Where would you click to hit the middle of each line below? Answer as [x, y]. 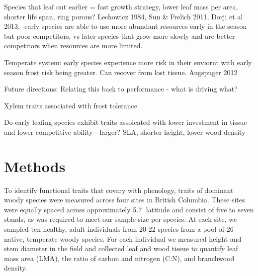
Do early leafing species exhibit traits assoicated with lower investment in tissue [126, 122]
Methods [35, 166]
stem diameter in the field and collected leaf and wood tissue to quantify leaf [121, 248]
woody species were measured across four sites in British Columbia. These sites [125, 200]
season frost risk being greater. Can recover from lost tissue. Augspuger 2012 [121, 72]
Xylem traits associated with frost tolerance [71, 105]
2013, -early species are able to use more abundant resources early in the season [126, 26]
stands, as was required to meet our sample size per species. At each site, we [121, 219]
